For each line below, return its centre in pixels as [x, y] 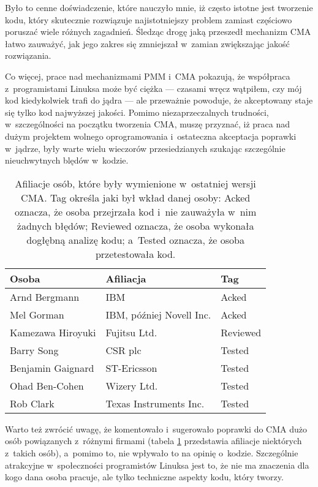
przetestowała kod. [135, 254]
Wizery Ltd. [132, 385]
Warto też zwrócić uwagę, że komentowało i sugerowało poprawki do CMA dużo [156, 428]
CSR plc [123, 350]
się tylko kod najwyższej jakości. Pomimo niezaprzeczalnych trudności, [137, 112]
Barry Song [34, 350]
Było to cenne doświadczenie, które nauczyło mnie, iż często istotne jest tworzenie [159, 7]
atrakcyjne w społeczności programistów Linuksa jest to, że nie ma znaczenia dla [157, 465]
